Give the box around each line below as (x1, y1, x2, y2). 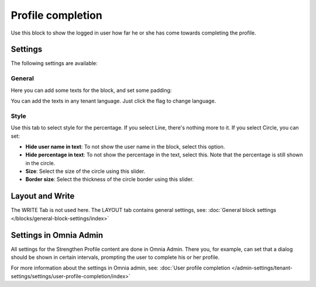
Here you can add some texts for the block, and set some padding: (11, 87, 172, 94)
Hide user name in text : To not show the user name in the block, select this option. (25, 143, 225, 150)
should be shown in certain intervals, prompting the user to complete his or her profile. (11, 254, 220, 261)
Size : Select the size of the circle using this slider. (25, 168, 146, 175)
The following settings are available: (11, 60, 98, 67)
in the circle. (25, 159, 56, 166)
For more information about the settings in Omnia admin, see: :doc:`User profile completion (11, 264, 231, 272)
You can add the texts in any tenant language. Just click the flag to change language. (11, 97, 217, 104)
